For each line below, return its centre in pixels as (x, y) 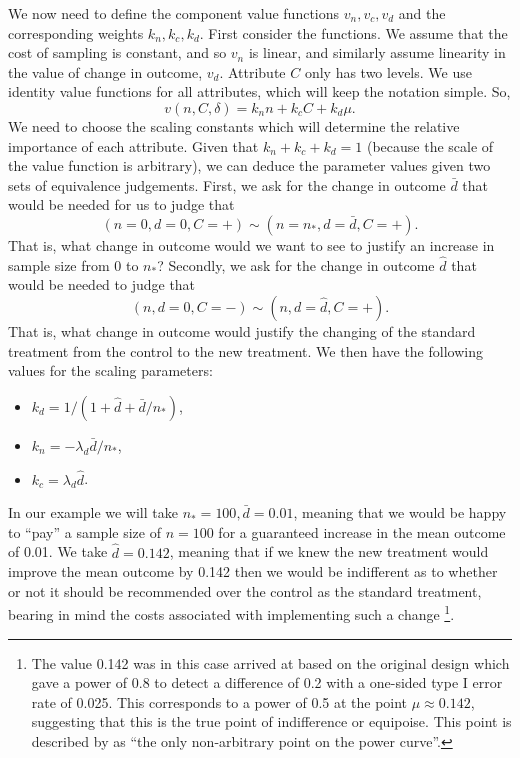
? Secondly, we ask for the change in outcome (296, 264)
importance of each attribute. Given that (133, 145)
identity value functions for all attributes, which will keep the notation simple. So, (259, 91)
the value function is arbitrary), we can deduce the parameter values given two (249, 165)
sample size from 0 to (73, 264)
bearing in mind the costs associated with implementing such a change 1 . (231, 612)
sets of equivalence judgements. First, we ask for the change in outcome (227, 184)
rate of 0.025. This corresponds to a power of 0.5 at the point (219, 701)
